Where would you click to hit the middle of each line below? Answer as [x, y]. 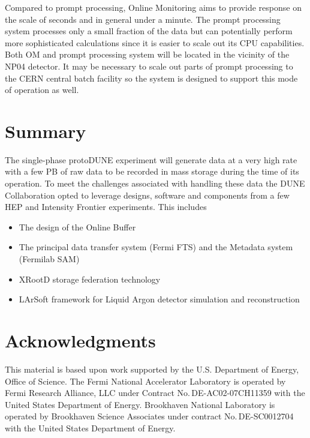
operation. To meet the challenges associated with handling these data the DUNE [155, 183]
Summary [46, 130]
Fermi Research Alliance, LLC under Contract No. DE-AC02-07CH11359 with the [155, 393]
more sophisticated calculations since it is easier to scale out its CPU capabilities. [155, 42]
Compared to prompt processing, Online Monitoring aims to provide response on [153, 7]
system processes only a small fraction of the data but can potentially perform [149, 31]
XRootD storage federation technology [90, 279]
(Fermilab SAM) [49, 259]
